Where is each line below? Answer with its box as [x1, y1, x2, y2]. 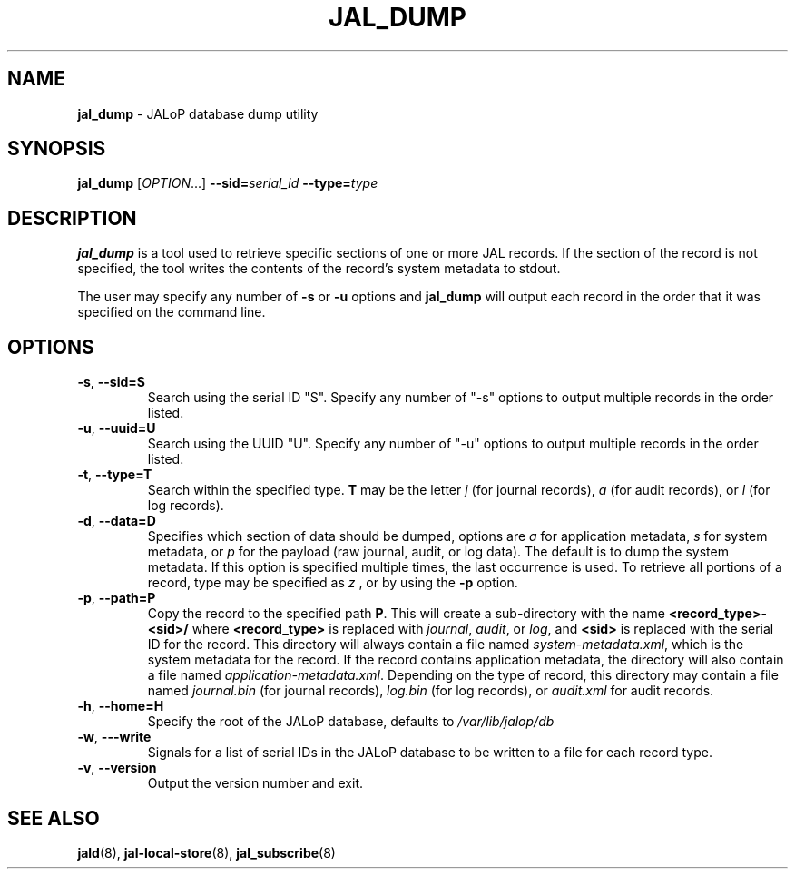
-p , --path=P [77, 590, 156, 606]
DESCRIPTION [7, 206, 137, 230]
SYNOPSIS [7, 137, 106, 161]
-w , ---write [77, 729, 152, 745]
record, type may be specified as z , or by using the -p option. [147, 575, 518, 591]
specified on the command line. [77, 304, 266, 320]
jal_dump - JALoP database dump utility [77, 105, 319, 122]
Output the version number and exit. [147, 775, 363, 792]
